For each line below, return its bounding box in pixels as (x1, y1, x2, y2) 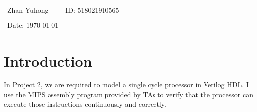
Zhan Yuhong (7, 4, 49, 15)
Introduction (4, 51, 92, 71)
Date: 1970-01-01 (7, 19, 59, 30)
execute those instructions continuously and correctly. (4, 99, 166, 109)
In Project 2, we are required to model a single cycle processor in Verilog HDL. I (4, 79, 249, 90)
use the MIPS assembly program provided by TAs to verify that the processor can (4, 89, 253, 99)
